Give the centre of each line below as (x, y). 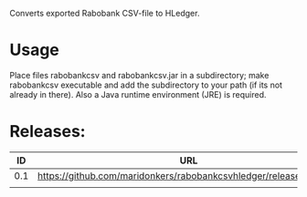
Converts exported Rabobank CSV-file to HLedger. (105, 13)
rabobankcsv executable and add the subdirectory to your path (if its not (146, 85)
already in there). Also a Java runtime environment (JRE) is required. (138, 94)
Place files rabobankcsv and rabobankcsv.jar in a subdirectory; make (139, 75)
